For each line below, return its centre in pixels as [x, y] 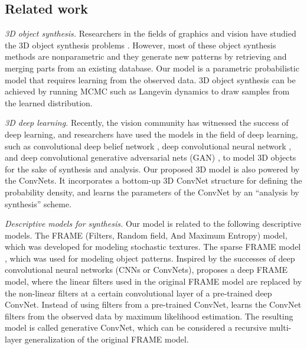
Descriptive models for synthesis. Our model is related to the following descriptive [153, 224]
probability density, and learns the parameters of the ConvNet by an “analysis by [152, 192]
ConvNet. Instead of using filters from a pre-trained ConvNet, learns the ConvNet [153, 304]
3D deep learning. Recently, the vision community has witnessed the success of [147, 123]
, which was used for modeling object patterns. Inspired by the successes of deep [150, 258]
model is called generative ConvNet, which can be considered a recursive [136, 327]
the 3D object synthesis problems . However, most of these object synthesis [141, 45]
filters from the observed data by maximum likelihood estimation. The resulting [149, 316]
